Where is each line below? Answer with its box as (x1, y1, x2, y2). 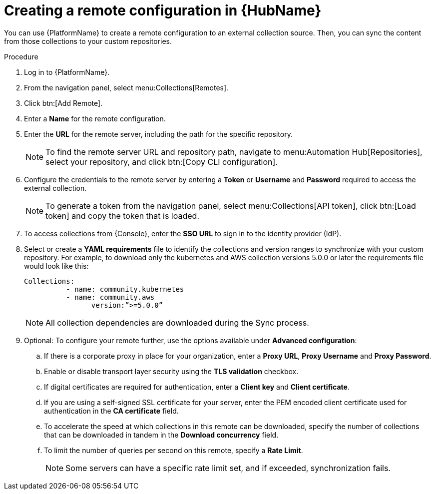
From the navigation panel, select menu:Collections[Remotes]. (24, 83, 229, 92)
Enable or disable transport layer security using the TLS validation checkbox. (44, 367, 299, 376)
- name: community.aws (66, 293, 155, 301)
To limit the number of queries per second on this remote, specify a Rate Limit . (44, 446, 303, 455)
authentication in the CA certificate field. (44, 406, 179, 415)
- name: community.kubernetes (66, 285, 184, 293)
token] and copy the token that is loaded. (45, 210, 199, 221)
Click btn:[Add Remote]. (24, 98, 103, 107)
